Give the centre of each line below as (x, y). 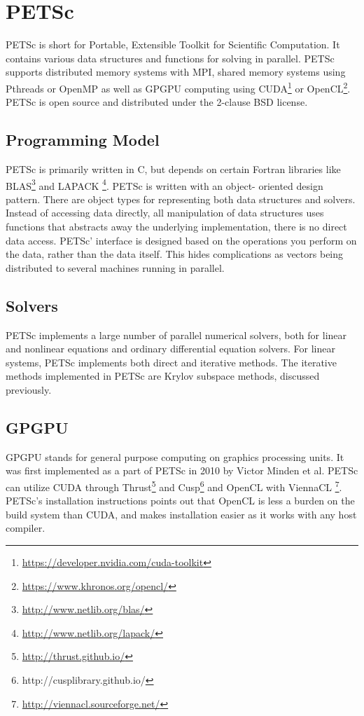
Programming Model (83, 140)
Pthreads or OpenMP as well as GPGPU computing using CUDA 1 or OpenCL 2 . (178, 87)
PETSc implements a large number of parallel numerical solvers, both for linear (176, 335)
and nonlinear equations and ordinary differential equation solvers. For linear (170, 349)
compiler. (26, 528)
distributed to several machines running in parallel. (115, 267)
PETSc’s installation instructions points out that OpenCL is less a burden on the (180, 501)
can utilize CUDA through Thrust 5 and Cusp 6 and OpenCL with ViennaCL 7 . (174, 486)
